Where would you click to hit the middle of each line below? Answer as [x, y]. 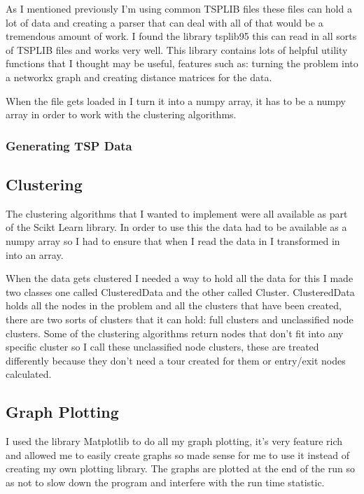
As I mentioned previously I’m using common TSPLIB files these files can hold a [179, 8]
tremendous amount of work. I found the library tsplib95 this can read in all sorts [181, 36]
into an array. [35, 254]
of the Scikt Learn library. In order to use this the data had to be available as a [176, 227]
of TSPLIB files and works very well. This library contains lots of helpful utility [177, 49]
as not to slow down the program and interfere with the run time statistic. [165, 482]
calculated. [29, 374]
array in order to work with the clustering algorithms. [121, 114]
